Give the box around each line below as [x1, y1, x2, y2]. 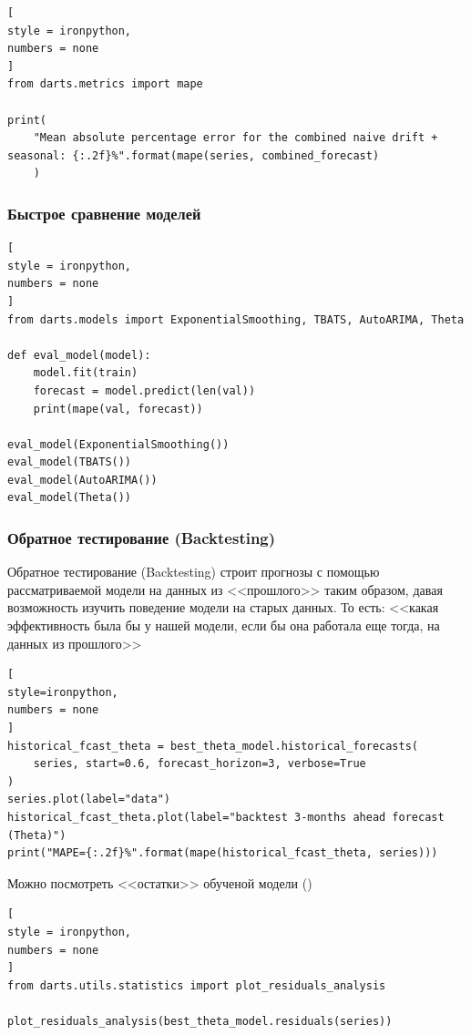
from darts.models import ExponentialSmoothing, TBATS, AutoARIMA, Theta [7, 313, 465, 326]
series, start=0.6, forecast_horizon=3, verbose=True [33, 757, 366, 771]
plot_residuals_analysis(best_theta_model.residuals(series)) [7, 1014, 393, 1028]
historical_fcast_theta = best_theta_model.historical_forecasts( [7, 739, 419, 753]
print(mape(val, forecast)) [33, 402, 203, 415]
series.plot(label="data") [7, 793, 170, 806]
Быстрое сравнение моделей [7, 201, 201, 224]
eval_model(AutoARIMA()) [7, 473, 158, 487]
